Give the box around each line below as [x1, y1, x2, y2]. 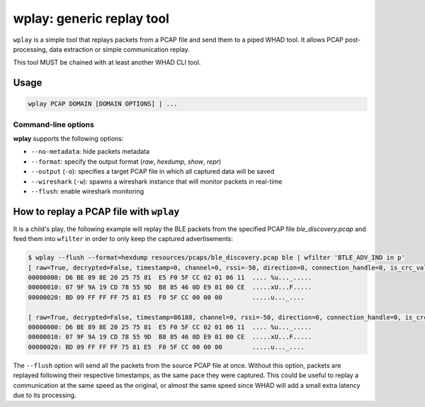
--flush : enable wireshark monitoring [30, 187, 144, 196]
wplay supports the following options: [13, 135, 124, 143]
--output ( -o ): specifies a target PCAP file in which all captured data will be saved [30, 167, 275, 176]
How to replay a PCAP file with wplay [13, 206, 180, 218]
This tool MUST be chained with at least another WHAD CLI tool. [13, 58, 201, 67]
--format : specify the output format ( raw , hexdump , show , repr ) [30, 157, 222, 166]
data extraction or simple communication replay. [49, 45, 191, 53]
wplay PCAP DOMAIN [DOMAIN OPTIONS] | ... [28, 100, 178, 108]
